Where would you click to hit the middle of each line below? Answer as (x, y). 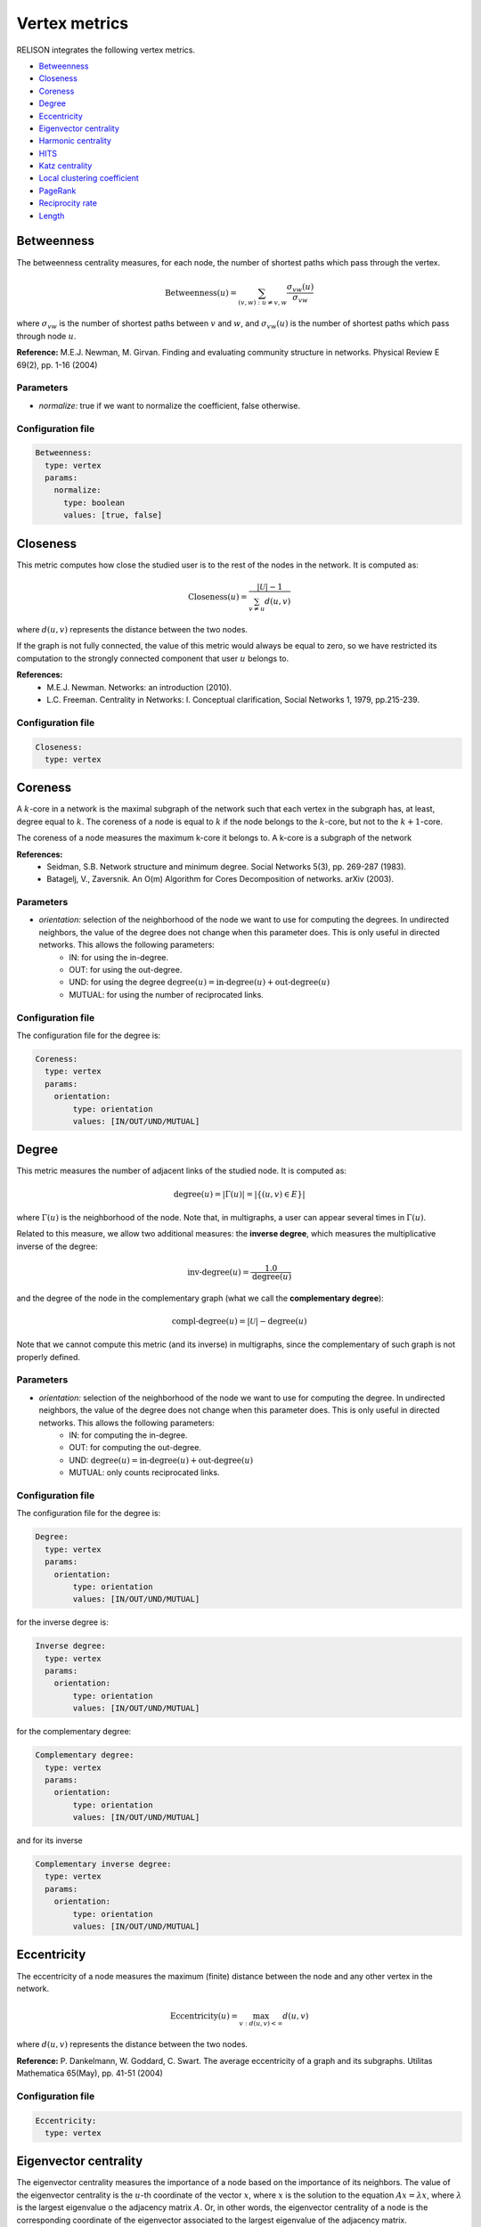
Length (52, 216)
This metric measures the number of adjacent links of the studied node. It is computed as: (182, 1171)
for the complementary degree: (74, 1732)
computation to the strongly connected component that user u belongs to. (153, 658)
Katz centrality (65, 166)
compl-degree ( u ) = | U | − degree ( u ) (239, 1321)
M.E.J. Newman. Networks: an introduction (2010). (139, 687)
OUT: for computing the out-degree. (135, 1448)
